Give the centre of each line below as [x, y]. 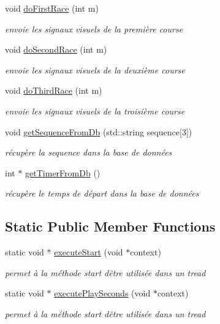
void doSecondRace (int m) [56, 49]
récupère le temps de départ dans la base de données [102, 193]
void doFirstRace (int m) [52, 8]
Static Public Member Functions [110, 226]
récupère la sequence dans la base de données [89, 152]
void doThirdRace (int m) [54, 90]
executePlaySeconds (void [102, 293]
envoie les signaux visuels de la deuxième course [95, 70]
